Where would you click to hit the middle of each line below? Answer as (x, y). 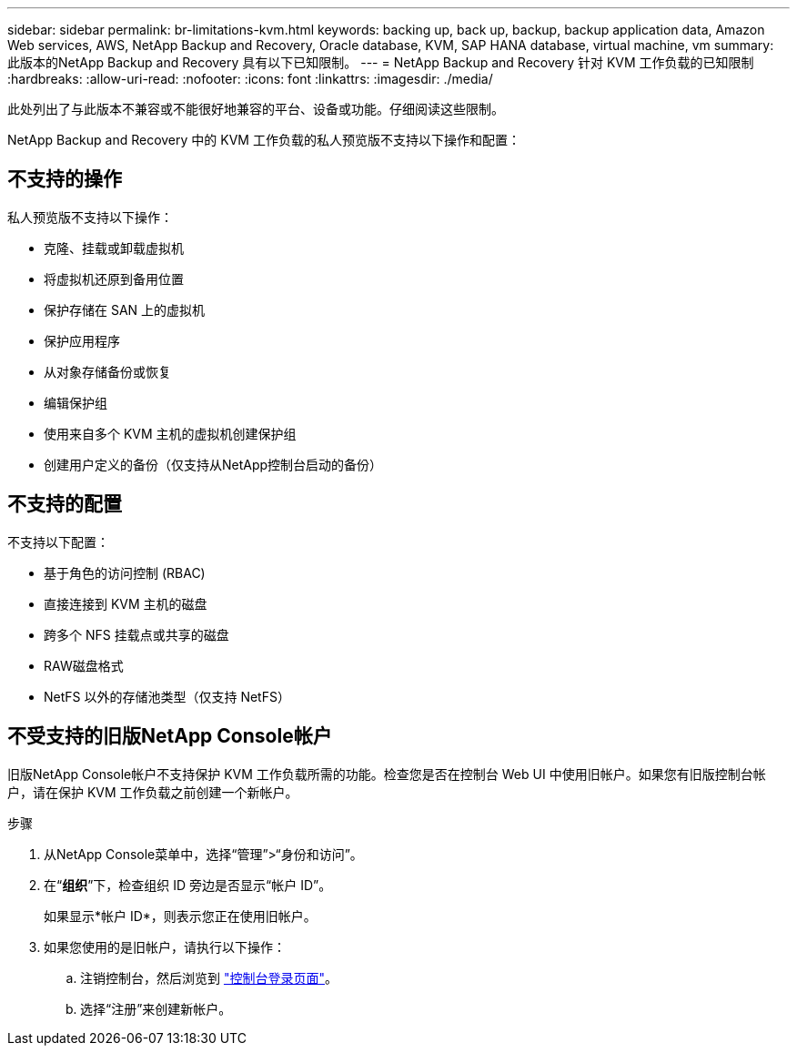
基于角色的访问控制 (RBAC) (125, 572)
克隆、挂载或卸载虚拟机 (114, 248)
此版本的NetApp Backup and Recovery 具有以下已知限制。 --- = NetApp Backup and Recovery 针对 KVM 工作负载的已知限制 (381, 62)
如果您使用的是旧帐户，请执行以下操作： (165, 947)
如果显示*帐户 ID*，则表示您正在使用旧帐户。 (180, 916)
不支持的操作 (65, 179)
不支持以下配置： (58, 542)
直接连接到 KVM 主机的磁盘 (126, 603)
